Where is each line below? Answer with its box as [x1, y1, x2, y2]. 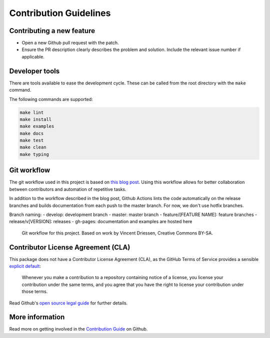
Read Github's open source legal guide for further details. [9, 300, 128, 306]
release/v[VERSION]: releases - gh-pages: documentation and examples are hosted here [9, 218, 192, 224]
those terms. [21, 288, 48, 294]
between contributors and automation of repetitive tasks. [9, 186, 126, 192]
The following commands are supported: [9, 96, 93, 102]
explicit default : [9, 263, 41, 269]
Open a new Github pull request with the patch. [21, 40, 119, 46]
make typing [19, 151, 49, 157]
